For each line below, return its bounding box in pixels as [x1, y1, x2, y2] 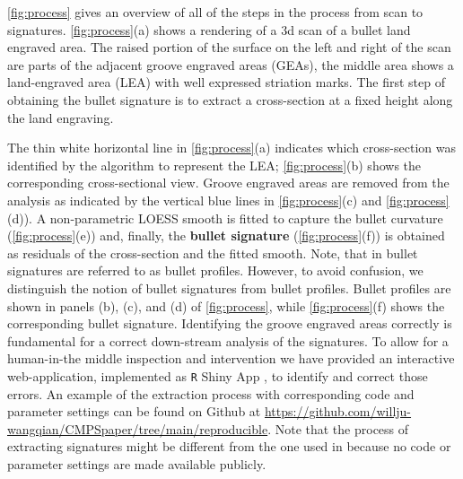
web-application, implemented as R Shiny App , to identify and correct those [7, 366, 428, 385]
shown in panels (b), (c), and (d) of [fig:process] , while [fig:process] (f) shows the [7, 296, 445, 315]
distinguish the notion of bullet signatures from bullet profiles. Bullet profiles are [7, 278, 451, 297]
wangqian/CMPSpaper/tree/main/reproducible [7, 419, 268, 438]
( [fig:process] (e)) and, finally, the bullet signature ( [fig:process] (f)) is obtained [7, 226, 445, 245]
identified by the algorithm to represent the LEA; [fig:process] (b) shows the [7, 155, 422, 174]
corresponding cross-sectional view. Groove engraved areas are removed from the [7, 173, 450, 192]
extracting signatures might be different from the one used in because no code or [7, 437, 451, 456]
